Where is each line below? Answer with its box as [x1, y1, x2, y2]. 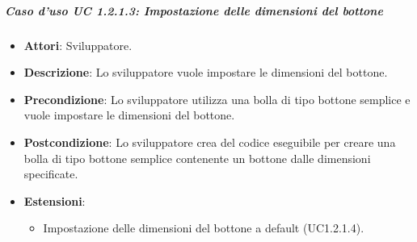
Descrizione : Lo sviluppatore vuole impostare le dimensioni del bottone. [23, 64, 388, 81]
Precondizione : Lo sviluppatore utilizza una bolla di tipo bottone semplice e [23, 90, 411, 107]
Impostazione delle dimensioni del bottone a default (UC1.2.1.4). [43, 219, 364, 236]
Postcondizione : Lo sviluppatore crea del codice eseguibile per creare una [23, 133, 396, 150]
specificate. [23, 165, 78, 182]
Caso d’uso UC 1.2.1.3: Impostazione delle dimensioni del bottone [5, 2, 383, 19]
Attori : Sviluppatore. [23, 36, 133, 53]
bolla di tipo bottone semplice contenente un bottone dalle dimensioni [23, 149, 371, 166]
